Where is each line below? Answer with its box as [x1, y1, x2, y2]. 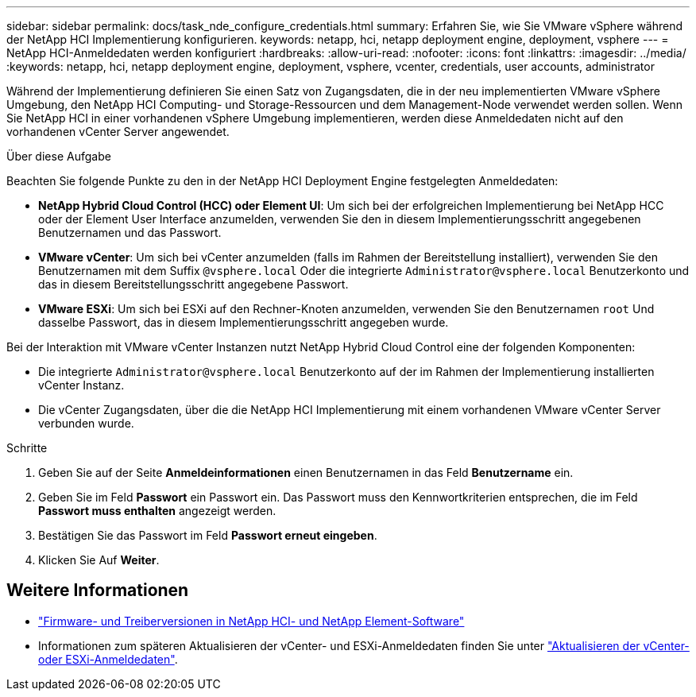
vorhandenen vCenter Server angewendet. [6, 125, 230, 138]
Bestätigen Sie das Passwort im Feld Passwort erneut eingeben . [38, 529, 377, 542]
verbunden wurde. [38, 416, 134, 430]
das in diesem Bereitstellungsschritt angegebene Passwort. [38, 277, 349, 291]
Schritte [6, 441, 48, 455]
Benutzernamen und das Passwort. [38, 226, 222, 239]
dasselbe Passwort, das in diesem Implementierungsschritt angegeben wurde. [38, 316, 449, 329]
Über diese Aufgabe [6, 149, 111, 163]
